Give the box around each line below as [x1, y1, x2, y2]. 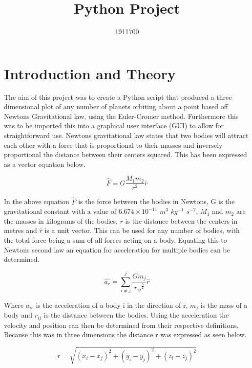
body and [4, 310, 32, 320]
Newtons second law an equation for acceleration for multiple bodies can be [4, 244, 230, 254]
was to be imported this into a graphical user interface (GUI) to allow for [4, 120, 224, 131]
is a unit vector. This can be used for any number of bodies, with [44, 225, 240, 235]
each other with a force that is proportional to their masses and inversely [4, 139, 223, 150]
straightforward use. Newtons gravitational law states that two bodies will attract [4, 130, 249, 140]
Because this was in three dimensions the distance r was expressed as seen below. [4, 329, 247, 340]
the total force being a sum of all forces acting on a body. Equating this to [4, 235, 227, 245]
